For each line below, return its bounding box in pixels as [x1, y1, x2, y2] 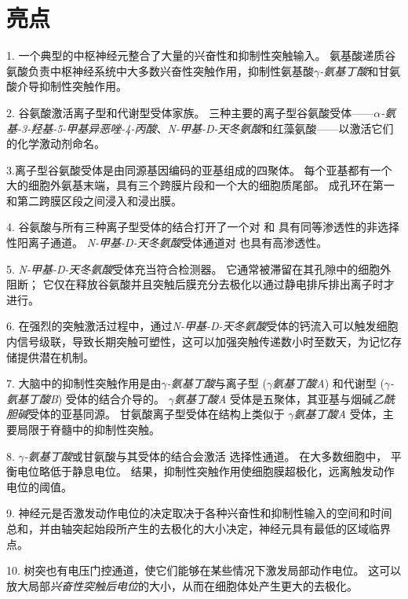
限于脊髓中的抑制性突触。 [27, 421, 160, 437]
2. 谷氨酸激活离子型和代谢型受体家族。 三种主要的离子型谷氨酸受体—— [6, 104, 374, 120]
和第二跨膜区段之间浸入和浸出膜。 [6, 192, 182, 208]
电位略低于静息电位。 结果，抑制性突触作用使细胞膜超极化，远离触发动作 [16, 463, 395, 480]
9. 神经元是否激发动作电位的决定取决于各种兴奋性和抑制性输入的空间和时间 [6, 505, 392, 521]
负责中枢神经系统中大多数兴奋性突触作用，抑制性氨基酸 [27, 62, 314, 79]
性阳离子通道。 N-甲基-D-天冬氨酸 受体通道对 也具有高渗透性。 [6, 234, 328, 251]
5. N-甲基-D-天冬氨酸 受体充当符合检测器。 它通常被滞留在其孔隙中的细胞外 [6, 260, 392, 277]
